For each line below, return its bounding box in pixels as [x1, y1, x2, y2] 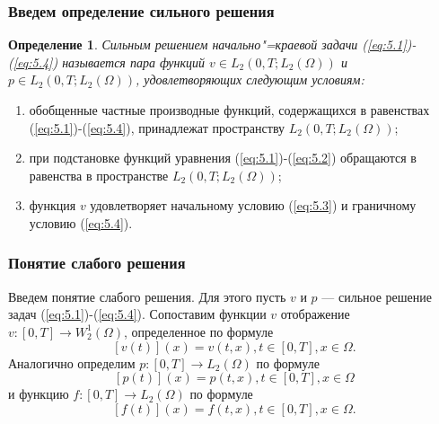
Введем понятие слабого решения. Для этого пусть [8, 287, 286, 305]
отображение [280, 305, 350, 323]
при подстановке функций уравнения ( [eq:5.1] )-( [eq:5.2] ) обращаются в [29, 148, 417, 167]
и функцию [8, 384, 69, 403]
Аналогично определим [8, 353, 136, 372]
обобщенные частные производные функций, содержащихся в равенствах [29, 101, 430, 119]
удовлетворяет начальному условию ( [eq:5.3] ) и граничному [90, 196, 417, 215]
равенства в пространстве [29, 165, 169, 184]
